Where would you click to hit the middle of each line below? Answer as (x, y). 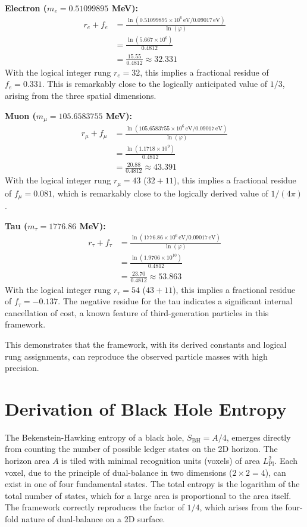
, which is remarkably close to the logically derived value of (160, 193)
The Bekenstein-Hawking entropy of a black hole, (95, 437)
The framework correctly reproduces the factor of (95, 507)
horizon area (27, 460)
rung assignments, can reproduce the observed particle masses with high (136, 356)
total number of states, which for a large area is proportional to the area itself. (148, 495)
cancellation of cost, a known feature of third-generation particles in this (137, 312)
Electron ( (26, 8)
